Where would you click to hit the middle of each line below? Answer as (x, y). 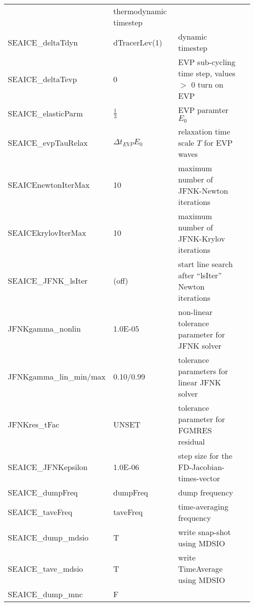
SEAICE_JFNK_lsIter (48, 281)
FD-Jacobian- (201, 467)
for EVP (218, 142)
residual (191, 441)
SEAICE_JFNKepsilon (48, 467)
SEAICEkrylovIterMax (47, 233)
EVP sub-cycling (207, 62)
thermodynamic (140, 11)
